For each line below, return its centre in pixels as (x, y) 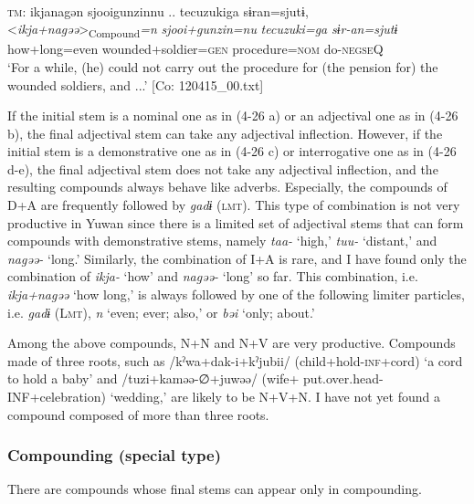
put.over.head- (343, 378)
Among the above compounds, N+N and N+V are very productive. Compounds (232, 343)
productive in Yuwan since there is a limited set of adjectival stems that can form (236, 222)
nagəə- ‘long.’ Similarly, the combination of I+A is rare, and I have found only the (237, 258)
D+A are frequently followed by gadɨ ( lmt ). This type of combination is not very (234, 205)
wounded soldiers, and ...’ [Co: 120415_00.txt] (136, 84)
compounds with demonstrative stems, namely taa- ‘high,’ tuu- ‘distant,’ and (222, 241)
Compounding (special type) (114, 455)
